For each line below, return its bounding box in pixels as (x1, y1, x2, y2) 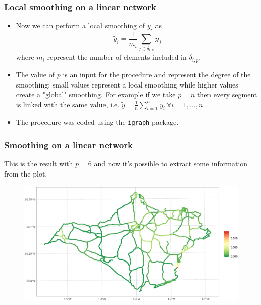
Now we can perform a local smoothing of (16, 20, 145, 31)
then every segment (197, 89, 257, 100)
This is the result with (4, 158, 73, 169)
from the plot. (4, 168, 47, 179)
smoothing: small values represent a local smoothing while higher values (16, 79, 238, 90)
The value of (16, 69, 55, 79)
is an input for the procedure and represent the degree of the (63, 69, 251, 79)
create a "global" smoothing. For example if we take (16, 89, 176, 100)
